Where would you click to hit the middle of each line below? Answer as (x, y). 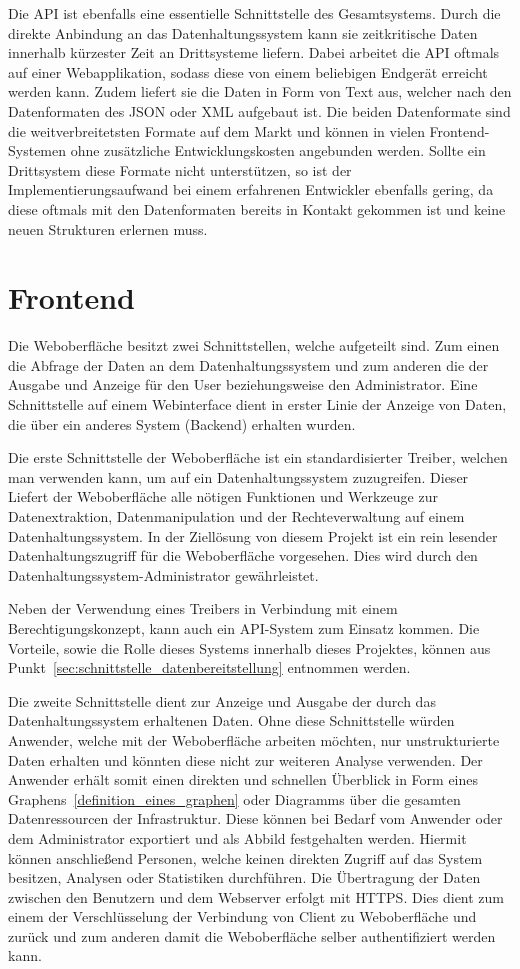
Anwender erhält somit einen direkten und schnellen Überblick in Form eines (243, 779)
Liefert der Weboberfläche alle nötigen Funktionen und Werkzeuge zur (223, 496)
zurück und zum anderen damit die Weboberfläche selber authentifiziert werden (252, 935)
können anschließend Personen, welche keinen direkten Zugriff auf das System (245, 857)
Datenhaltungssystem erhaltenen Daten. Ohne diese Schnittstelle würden (231, 720)
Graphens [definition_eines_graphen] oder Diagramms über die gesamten (234, 798)
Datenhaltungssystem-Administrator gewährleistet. (163, 574)
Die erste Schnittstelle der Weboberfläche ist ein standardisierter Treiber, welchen (258, 457)
